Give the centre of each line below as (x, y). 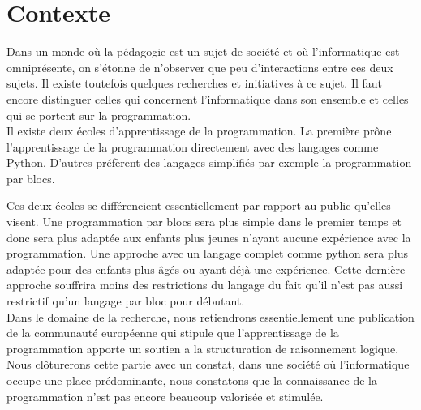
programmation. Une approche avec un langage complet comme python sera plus (207, 253)
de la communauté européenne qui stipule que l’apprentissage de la (173, 333)
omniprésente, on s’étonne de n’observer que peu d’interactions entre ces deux (200, 67)
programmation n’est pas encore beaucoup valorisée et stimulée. (165, 396)
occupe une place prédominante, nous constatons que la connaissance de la (192, 380)
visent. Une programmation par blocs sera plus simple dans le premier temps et (204, 222)
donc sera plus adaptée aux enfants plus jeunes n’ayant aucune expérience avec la (209, 237)
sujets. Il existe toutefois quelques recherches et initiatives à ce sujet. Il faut (195, 83)
